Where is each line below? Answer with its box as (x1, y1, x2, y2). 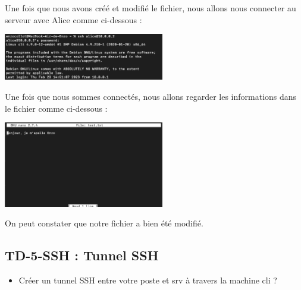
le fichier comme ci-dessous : (5, 102, 108, 114)
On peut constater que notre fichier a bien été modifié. (5, 217, 203, 229)
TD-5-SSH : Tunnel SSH (5, 246, 159, 264)
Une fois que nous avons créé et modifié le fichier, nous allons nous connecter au (5, 2, 296, 14)
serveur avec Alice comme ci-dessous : (5, 13, 142, 26)
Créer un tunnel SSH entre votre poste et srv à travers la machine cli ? (18, 274, 277, 286)
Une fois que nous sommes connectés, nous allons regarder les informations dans (5, 90, 297, 102)
